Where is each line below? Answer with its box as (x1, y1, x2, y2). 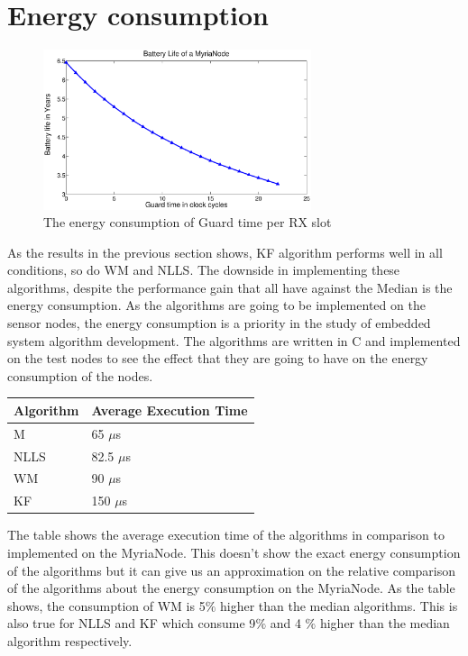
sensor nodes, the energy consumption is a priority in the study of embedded (7, 314, 431, 333)
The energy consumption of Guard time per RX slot (43, 213, 332, 232)
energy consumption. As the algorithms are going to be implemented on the (7, 296, 426, 314)
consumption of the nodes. (7, 366, 153, 385)
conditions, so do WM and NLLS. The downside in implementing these (7, 260, 400, 279)
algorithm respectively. (7, 631, 133, 650)
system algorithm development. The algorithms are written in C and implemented (7, 331, 461, 350)
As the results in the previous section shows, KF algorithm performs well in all (7, 242, 443, 261)
